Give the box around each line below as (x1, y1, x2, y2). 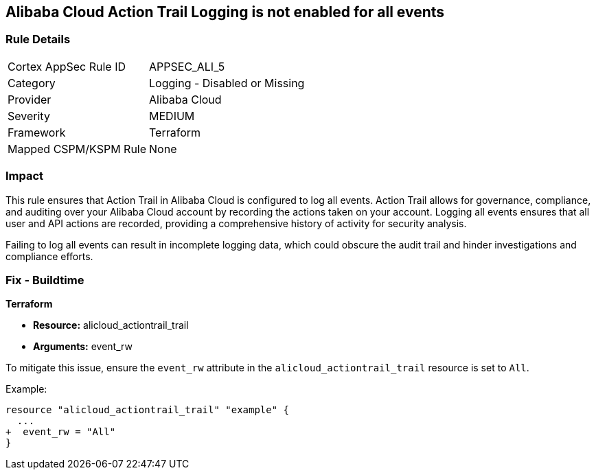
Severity (8, 108, 50, 123)
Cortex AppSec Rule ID (8, 59, 126, 73)
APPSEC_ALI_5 (149, 59, 225, 73)
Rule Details (5, 32, 71, 47)
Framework (8, 125, 66, 139)
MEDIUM (149, 108, 195, 123)
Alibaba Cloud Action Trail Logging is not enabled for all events (5, 3, 445, 21)
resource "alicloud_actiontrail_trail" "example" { (5, 404, 290, 416)
